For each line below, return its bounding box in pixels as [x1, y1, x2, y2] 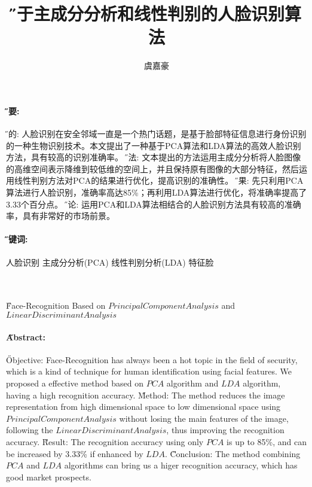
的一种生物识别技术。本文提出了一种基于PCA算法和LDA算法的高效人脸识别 [6, 139, 301, 151]
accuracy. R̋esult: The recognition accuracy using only [6, 435, 204, 448]
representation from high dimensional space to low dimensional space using [6, 400, 281, 413]
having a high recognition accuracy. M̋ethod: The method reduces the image [6, 388, 285, 401]
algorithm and [166, 377, 219, 389]
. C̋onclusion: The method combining [164, 447, 301, 459]
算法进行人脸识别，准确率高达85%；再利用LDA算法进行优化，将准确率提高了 [6, 186, 307, 199]
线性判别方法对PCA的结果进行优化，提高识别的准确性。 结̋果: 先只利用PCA [14, 174, 304, 187]
